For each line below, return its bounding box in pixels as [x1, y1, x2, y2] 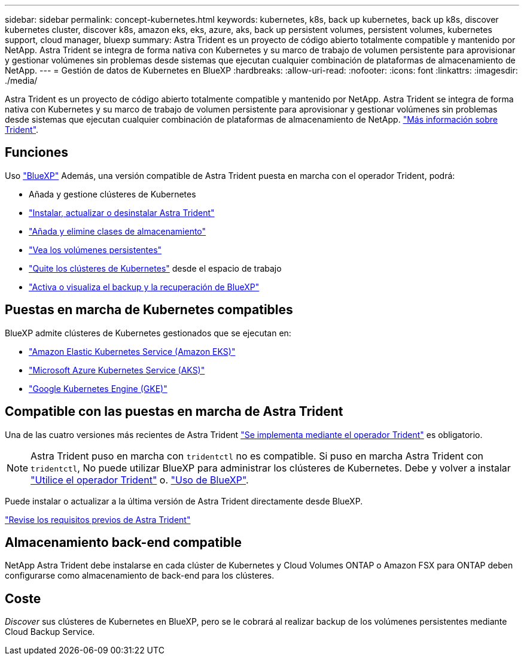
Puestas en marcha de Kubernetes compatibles [5, 302, 293, 318]
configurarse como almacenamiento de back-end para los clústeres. [5, 570, 275, 581]
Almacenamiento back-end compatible [5, 534, 242, 550]
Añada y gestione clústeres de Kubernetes [29, 188, 196, 199]
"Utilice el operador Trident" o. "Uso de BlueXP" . [31, 473, 249, 486]
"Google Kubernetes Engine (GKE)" [29, 383, 167, 394]
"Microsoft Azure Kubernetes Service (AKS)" [29, 364, 205, 375]
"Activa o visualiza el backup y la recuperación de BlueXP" [29, 281, 260, 292]
